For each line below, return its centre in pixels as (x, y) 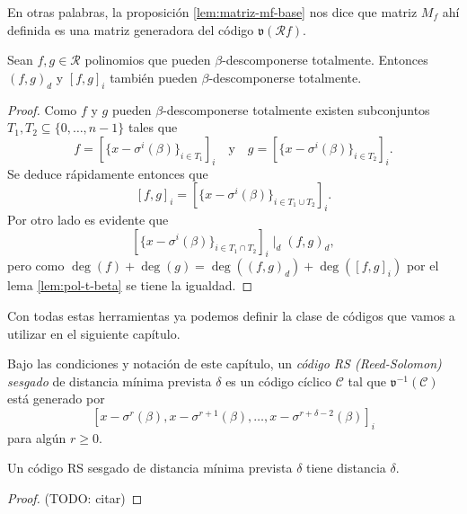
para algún (37, 437)
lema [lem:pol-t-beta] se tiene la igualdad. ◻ (130, 285)
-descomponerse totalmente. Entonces (325, 60)
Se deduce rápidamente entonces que (108, 173)
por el (423, 266)
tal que (367, 381)
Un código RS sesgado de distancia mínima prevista (150, 468)
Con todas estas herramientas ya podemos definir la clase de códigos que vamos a (231, 315)
